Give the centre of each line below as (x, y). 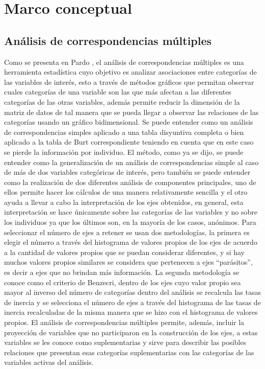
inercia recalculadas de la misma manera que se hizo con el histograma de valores (131, 312)
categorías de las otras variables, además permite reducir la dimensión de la (122, 101)
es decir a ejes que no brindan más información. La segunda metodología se (122, 272)
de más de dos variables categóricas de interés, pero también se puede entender (127, 172)
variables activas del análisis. (49, 362)
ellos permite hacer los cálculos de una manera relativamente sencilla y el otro (126, 192)
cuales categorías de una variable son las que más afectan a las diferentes (118, 92)
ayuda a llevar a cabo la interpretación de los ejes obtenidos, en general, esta (124, 202)
